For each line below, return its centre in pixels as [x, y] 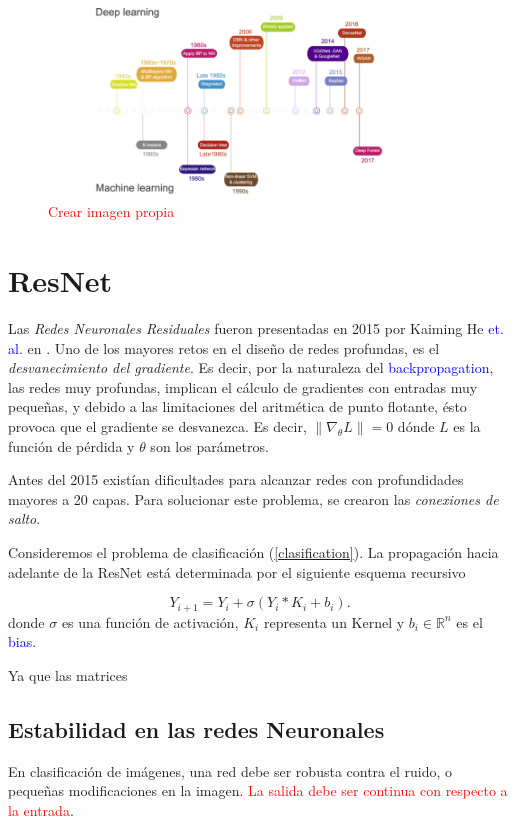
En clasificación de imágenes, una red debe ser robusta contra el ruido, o [230, 770]
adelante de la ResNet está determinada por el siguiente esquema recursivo [237, 571]
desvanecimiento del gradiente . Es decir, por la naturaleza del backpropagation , [251, 367]
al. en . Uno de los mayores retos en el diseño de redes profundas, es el [224, 347]
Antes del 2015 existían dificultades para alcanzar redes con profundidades [236, 479]
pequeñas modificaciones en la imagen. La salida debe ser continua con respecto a [258, 790]
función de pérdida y [71, 445]
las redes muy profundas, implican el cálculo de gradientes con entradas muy [243, 386]
